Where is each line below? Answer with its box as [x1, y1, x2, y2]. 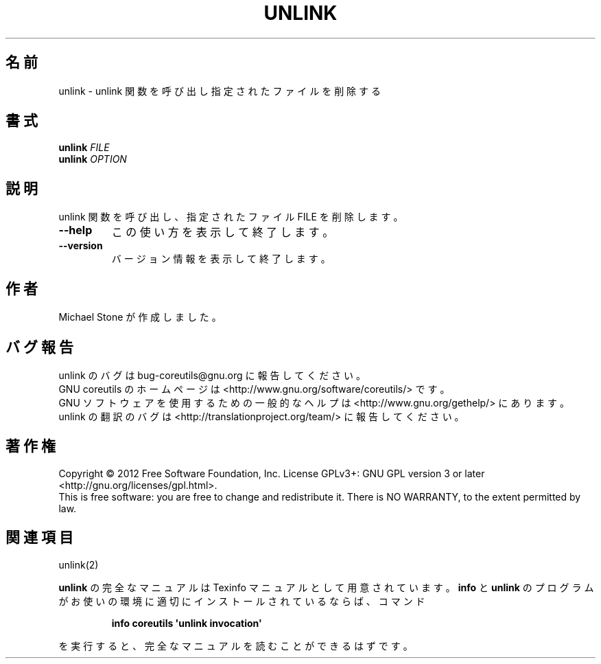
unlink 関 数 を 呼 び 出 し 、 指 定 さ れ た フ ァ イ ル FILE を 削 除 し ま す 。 [58, 211, 403, 223]
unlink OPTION [58, 153, 127, 165]
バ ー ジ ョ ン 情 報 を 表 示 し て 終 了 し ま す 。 [111, 253, 331, 265]
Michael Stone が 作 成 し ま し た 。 [58, 311, 222, 323]
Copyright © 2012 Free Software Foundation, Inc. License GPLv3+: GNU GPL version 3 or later [58, 467, 485, 479]
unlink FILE [58, 141, 110, 154]
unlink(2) [58, 558, 99, 571]
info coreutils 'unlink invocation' [111, 617, 262, 629]
